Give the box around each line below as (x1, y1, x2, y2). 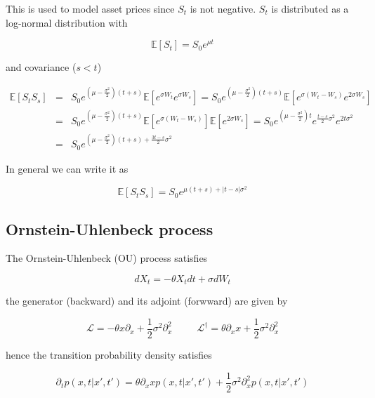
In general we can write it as (6, 161, 129, 175)
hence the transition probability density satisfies (6, 347, 212, 362)
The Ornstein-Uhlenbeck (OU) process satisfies (6, 251, 208, 265)
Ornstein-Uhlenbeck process (6, 218, 213, 239)
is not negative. (190, 1, 256, 15)
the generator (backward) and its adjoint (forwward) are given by (6, 293, 288, 308)
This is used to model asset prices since (6, 1, 175, 15)
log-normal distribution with (6, 15, 128, 29)
